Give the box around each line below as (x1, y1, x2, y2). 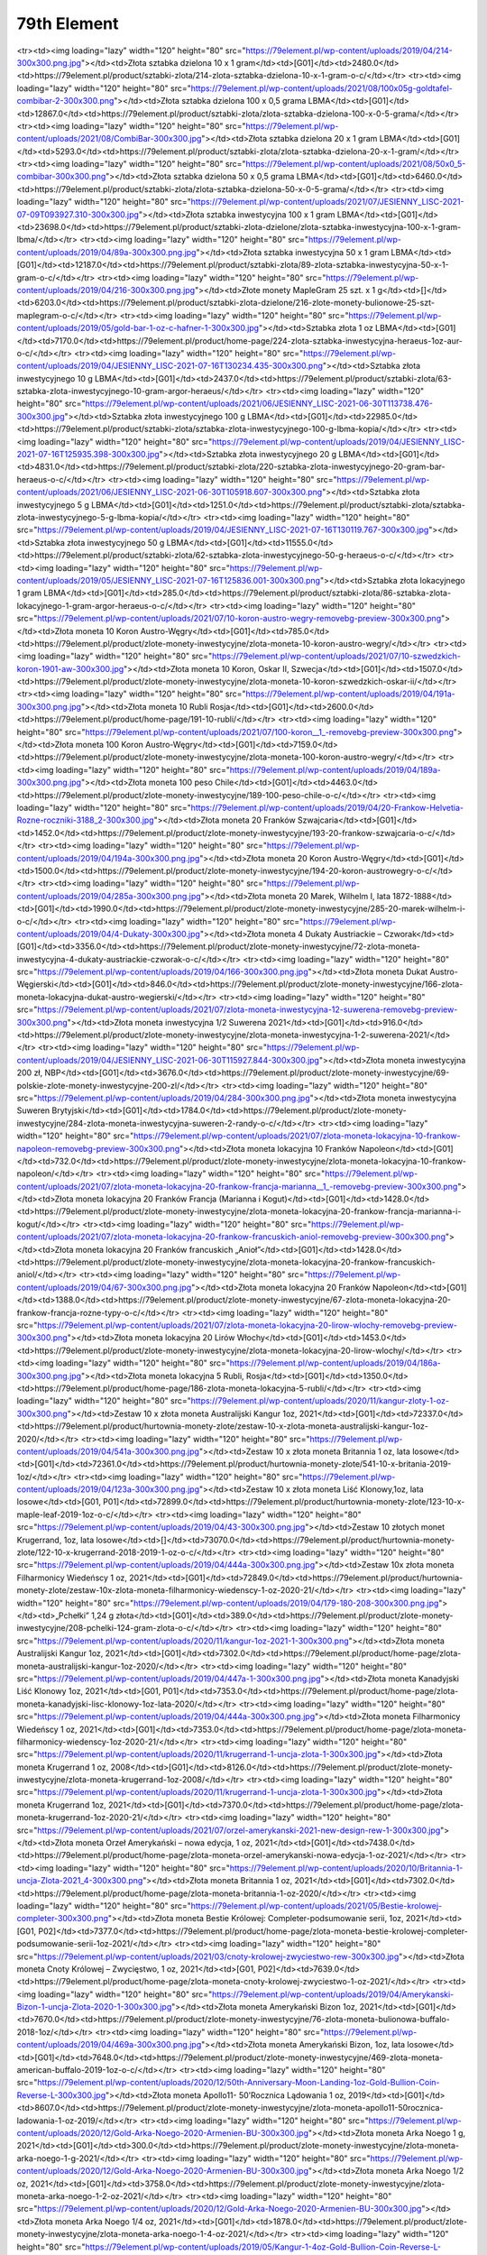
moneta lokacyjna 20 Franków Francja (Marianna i (75, 1193, 262, 1204)
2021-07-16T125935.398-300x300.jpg (16, 449, 160, 460)
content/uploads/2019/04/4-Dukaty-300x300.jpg (16, 928, 200, 939)
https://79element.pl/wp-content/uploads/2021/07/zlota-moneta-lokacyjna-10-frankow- (133, 1130, 461, 1141)
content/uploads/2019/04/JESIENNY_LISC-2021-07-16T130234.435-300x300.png (16, 361, 324, 372)
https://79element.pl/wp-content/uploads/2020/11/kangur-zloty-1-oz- (190, 1395, 450, 1406)
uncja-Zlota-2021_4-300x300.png (16, 1875, 143, 1886)
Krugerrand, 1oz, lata (16, 1534, 95, 1545)
